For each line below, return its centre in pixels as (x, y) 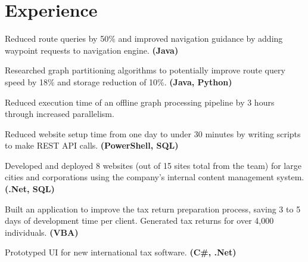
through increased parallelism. (60, 114)
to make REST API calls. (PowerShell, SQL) (92, 145)
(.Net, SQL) (30, 189)
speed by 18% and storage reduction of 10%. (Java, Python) (119, 81)
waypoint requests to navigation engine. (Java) (92, 50)
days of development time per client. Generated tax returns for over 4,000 (139, 221)
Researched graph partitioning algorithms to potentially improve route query (145, 70)
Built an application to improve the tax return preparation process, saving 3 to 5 (153, 209)
